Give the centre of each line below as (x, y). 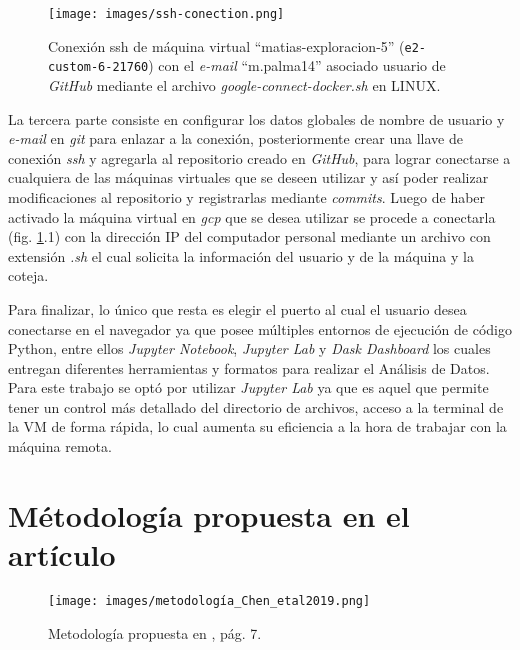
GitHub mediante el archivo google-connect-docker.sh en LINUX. (244, 84)
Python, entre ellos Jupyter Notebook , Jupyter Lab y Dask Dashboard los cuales (249, 348)
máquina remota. (60, 446)
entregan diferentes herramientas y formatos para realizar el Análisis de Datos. (249, 367)
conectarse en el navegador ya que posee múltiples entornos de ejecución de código (260, 328)
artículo (62, 554)
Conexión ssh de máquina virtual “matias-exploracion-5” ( (226, 45)
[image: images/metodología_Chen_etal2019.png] (209, 600)
